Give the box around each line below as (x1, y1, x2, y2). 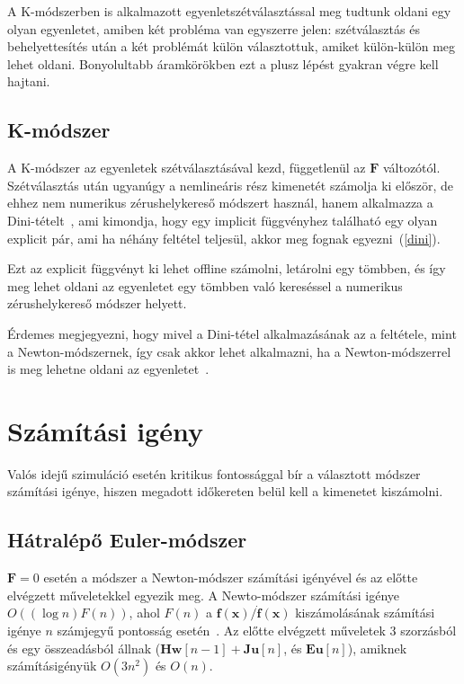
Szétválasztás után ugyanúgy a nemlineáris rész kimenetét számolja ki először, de (7, 175, 453, 194)
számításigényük (7, 656, 97, 675)
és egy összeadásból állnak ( (7, 638, 161, 657)
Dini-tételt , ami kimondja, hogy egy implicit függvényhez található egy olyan (7, 210, 438, 229)
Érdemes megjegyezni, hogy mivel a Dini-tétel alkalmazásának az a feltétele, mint (7, 324, 457, 342)
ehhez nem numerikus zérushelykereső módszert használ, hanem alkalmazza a (7, 193, 433, 212)
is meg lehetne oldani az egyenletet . (7, 360, 210, 378)
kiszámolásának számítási (295, 603, 435, 622)
